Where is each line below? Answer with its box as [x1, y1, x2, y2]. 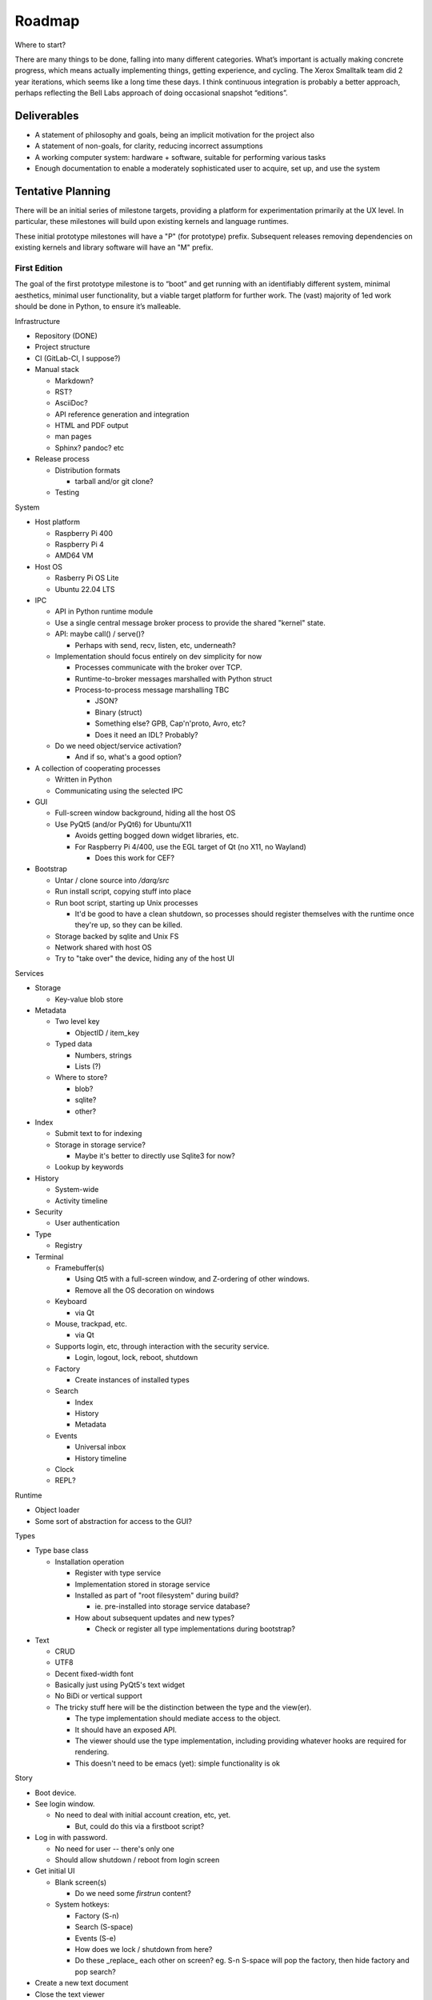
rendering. [74, 1747, 110, 1757]
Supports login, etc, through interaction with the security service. [54, 1341, 270, 1351]
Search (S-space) [74, 1922, 134, 1932]
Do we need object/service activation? [54, 741, 182, 751]
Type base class [34, 1546, 89, 1555]
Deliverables [14, 109, 79, 122]
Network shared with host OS [54, 942, 152, 952]
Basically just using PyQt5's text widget [54, 1680, 186, 1690]
